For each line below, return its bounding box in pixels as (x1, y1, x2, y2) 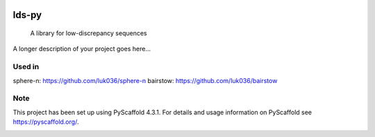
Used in (12, 62, 40, 72)
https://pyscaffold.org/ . (12, 118, 79, 126)
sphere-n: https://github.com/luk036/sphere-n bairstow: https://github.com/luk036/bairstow (12, 76, 278, 84)
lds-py (12, 9, 42, 21)
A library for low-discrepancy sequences (30, 29, 147, 37)
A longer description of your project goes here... (12, 45, 151, 53)
